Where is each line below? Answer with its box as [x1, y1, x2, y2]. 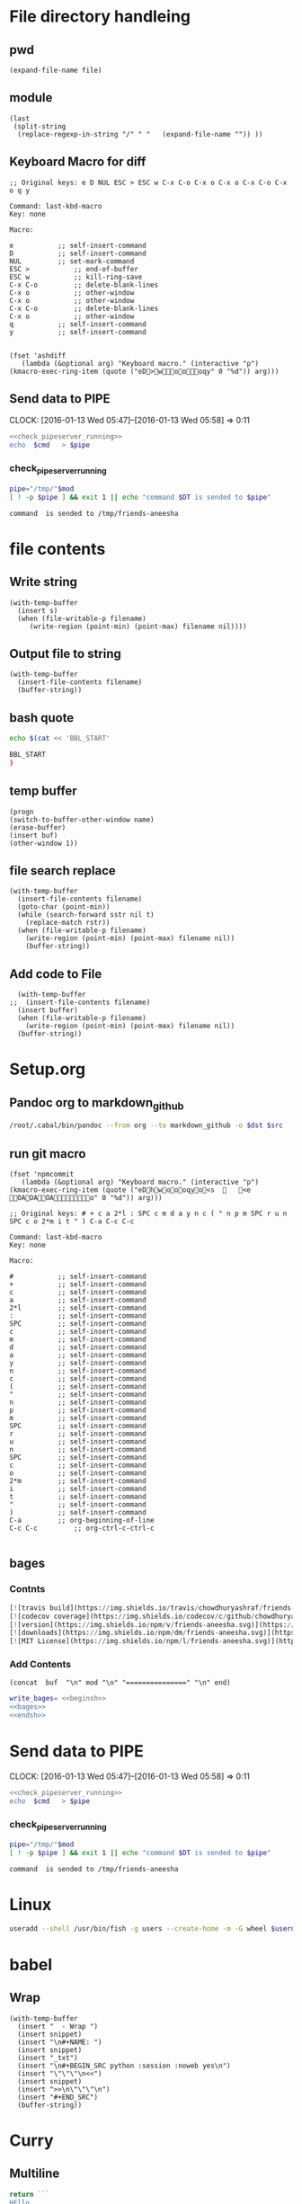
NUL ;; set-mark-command [9, 256, 135, 266]
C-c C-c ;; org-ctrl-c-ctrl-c [9, 1524, 155, 1533]
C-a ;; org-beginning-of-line [9, 1516, 155, 1525]
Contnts [9, 1583, 46, 1595]
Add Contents [9, 1658, 72, 1671]
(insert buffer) [17, 1006, 78, 1015]
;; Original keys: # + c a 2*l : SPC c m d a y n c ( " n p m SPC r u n [9, 1209, 288, 1219]
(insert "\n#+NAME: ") [17, 2038, 102, 2047]
